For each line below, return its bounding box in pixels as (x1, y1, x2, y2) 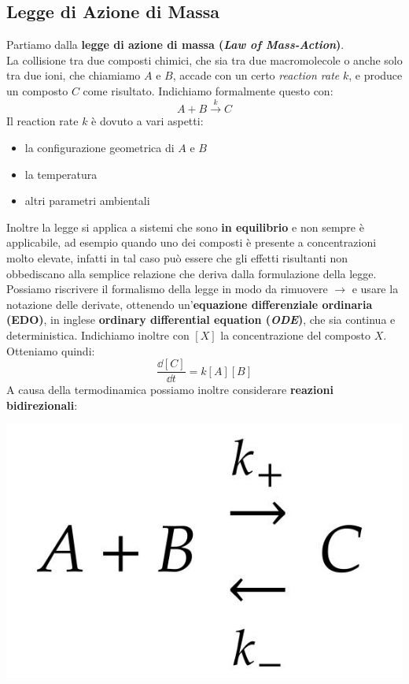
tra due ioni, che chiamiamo (6, 67, 141, 84)
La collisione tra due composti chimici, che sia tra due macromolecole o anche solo (6, 51, 403, 68)
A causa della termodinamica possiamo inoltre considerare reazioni (6, 381, 333, 398)
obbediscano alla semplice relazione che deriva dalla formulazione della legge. (6, 265, 377, 281)
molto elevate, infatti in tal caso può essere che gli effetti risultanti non (6, 249, 348, 266)
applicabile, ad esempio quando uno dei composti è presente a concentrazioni (6, 234, 377, 251)
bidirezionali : (6, 396, 78, 413)
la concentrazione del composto (220, 326, 370, 343)
